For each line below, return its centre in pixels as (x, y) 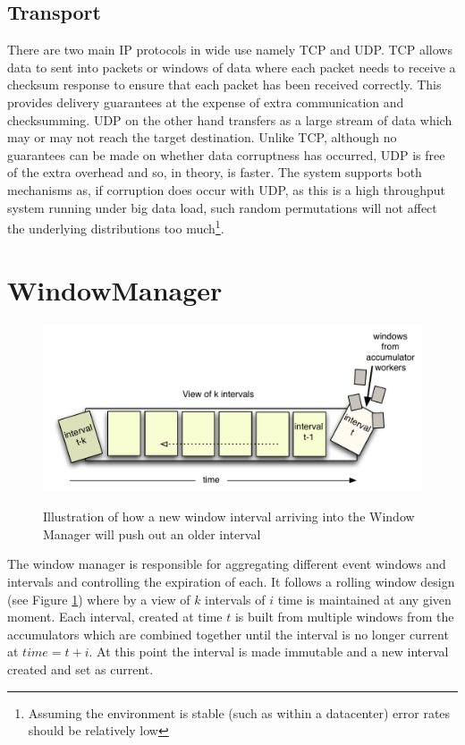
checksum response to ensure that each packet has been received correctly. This (224, 85)
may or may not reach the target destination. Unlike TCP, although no (202, 137)
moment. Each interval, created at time (115, 617)
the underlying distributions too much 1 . (116, 227)
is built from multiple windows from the (344, 617)
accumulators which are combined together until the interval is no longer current (228, 634)
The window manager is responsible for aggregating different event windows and (227, 564)
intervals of (235, 599)
